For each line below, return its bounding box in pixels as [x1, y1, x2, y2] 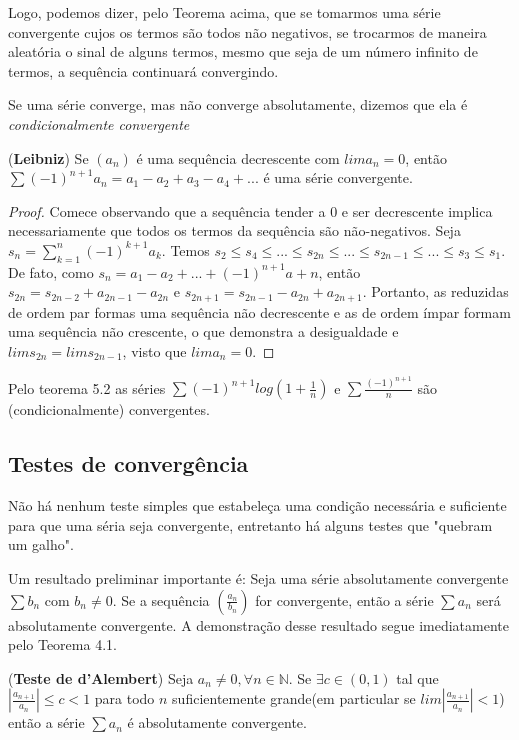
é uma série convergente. [263, 167, 413, 188]
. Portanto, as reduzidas [362, 281, 509, 302]
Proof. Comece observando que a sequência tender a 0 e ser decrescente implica [8, 200, 493, 221]
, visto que [122, 340, 187, 361]
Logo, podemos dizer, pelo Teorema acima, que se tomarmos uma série [8, 2, 441, 22]
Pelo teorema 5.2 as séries [8, 377, 166, 398]
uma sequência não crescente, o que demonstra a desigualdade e [8, 321, 399, 342]
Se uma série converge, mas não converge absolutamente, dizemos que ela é [8, 94, 468, 115]
